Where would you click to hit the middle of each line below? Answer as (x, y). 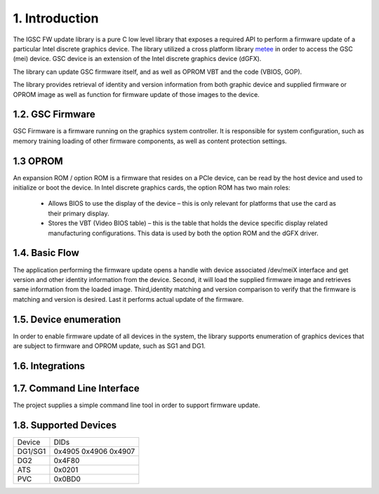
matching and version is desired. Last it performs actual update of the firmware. (128, 299)
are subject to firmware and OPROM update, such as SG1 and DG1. (109, 346)
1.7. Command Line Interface (76, 388)
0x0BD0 (67, 479)
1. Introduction (56, 18)
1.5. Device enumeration (67, 319)
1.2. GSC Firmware (54, 115)
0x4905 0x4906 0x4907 (94, 451)
